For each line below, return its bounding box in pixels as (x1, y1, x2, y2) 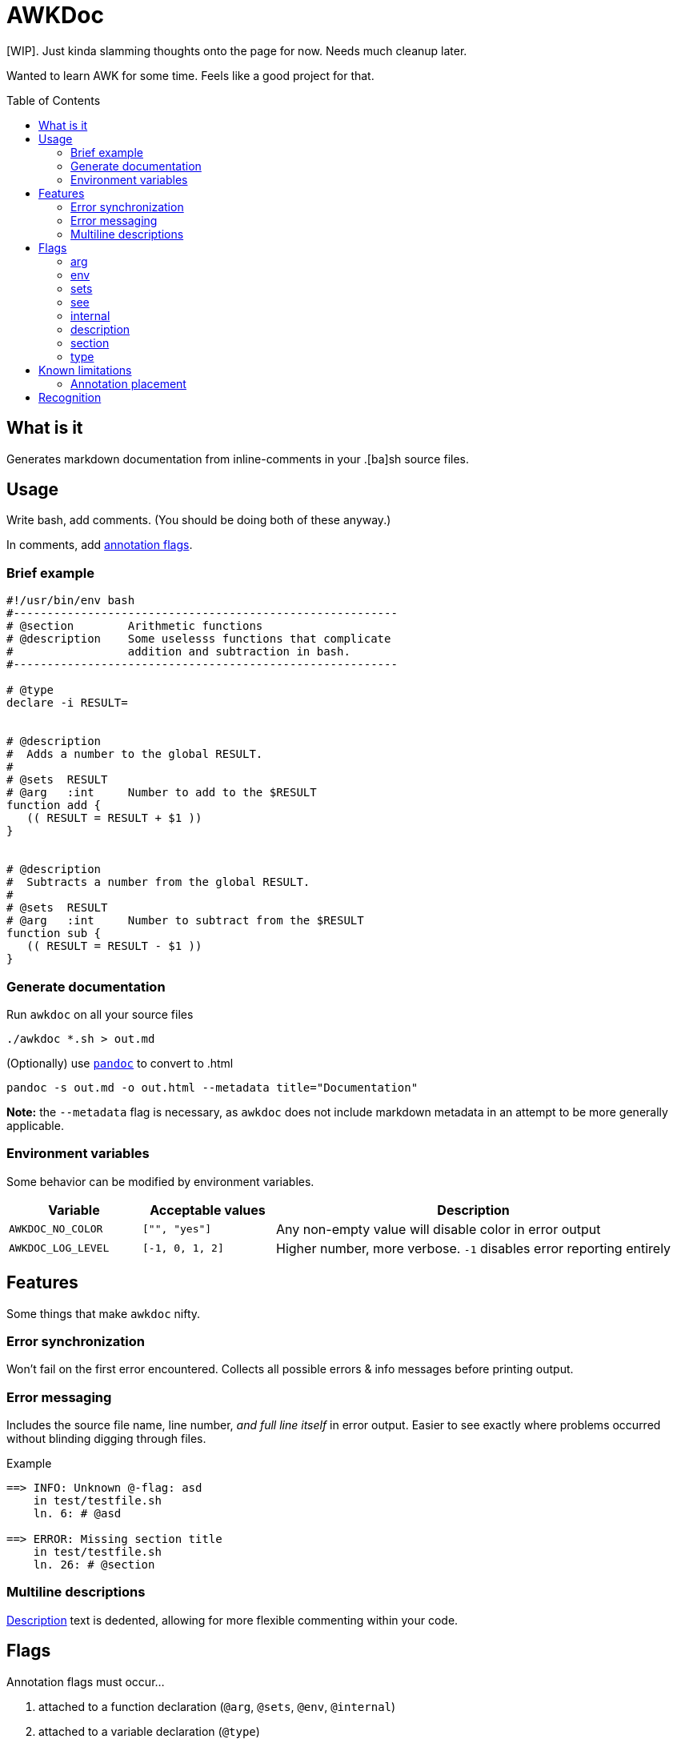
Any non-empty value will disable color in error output (276, 1220, 601, 1237)
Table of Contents (6, 93, 101, 107)
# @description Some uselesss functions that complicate (6, 632, 391, 646)
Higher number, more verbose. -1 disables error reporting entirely (276, 1240, 671, 1256)
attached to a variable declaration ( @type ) (38, 1724, 260, 1738)
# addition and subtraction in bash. (6, 645, 351, 659)
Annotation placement (70, 376, 186, 391)
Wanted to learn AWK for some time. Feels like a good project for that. (6, 68, 375, 82)
